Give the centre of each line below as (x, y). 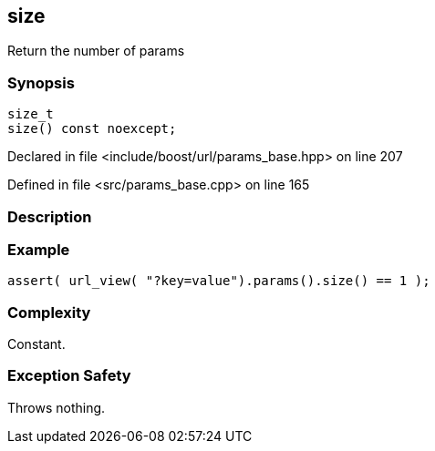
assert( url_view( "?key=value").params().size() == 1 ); (219, 281)
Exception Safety (69, 376)
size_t (31, 114)
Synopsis (41, 82)
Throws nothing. (57, 407)
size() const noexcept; (92, 129)
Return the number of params (96, 51)
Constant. (36, 344)
